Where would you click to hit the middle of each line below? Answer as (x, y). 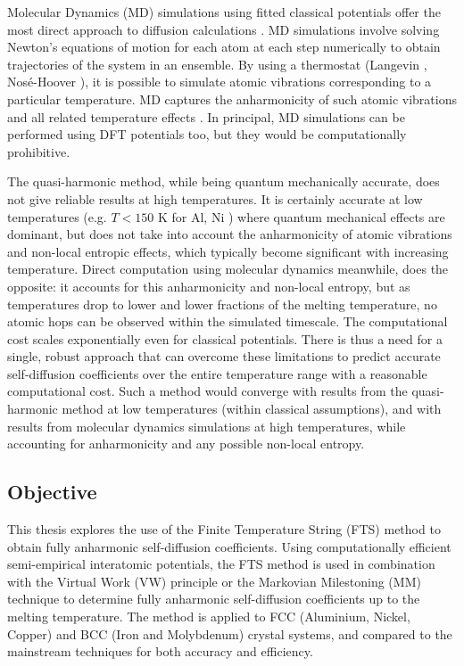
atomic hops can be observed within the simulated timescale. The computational (228, 321)
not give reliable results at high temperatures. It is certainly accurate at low (215, 198)
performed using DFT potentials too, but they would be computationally (207, 134)
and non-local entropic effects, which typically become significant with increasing (228, 251)
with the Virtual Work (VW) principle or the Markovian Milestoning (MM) (214, 581)
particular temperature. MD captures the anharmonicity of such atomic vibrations (232, 99)
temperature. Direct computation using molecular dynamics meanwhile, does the (228, 269)
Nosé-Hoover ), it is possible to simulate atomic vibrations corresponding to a (220, 82)
